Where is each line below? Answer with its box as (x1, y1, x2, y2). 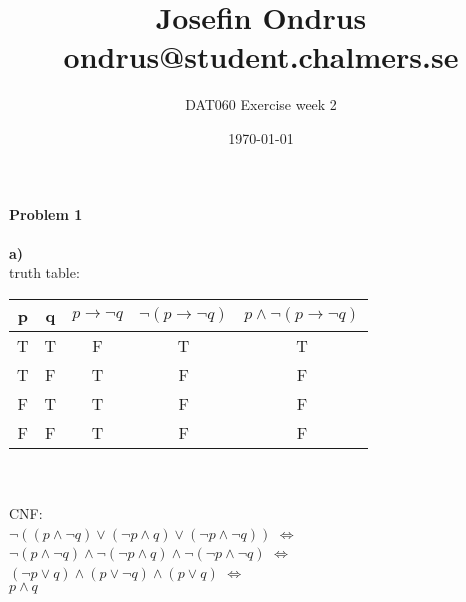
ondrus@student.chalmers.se (63, 36, 459, 77)
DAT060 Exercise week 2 (185, 94, 337, 115)
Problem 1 (9, 203, 83, 224)
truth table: (9, 262, 80, 283)
